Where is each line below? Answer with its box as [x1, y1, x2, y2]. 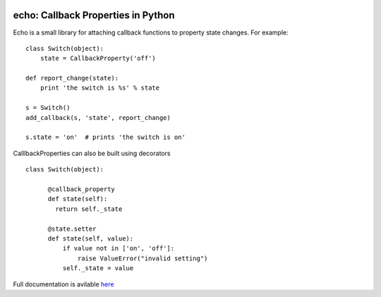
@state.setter [47, 224, 97, 233]
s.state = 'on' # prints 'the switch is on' [25, 133, 186, 141]
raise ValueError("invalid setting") [78, 254, 208, 262]
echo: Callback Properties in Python [13, 9, 176, 21]
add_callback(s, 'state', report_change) [25, 114, 171, 121]
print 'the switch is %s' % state [40, 84, 160, 92]
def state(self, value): [47, 234, 134, 243]
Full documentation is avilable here [13, 279, 114, 289]
